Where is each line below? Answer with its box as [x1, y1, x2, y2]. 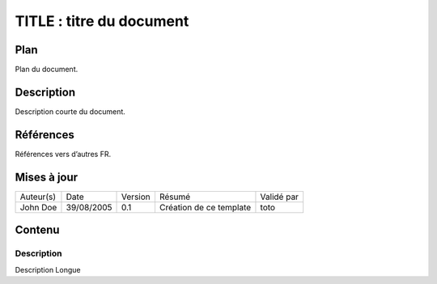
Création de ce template [159, 201, 252, 213]
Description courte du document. [15, 106, 125, 117]
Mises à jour [15, 170, 78, 184]
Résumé [159, 191, 191, 202]
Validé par [260, 191, 299, 202]
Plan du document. [15, 65, 78, 74]
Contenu [15, 223, 60, 237]
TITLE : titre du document [15, 12, 189, 30]
